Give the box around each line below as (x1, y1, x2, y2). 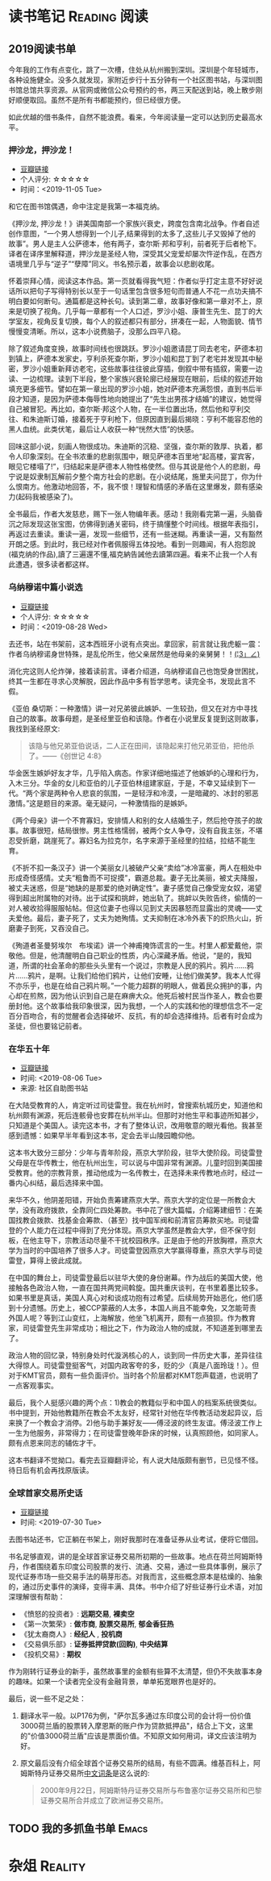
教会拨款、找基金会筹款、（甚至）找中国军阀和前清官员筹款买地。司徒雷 (22, 1215, 260, 1224)
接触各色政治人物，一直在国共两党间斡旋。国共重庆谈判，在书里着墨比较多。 (8, 1282, 263, 1292)
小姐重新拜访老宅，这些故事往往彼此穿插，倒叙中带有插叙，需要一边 (35, 364, 263, 373)
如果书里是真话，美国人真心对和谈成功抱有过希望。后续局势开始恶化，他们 (8, 1292, 256, 1303)
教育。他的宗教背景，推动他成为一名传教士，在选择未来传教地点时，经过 (15, 1167, 256, 1178)
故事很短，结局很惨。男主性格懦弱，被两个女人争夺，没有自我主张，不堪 (22, 825, 263, 835)
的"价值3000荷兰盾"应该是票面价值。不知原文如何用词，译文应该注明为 (19, 1731, 256, 1741)
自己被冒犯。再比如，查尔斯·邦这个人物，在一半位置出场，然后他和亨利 (8, 404, 244, 414)
